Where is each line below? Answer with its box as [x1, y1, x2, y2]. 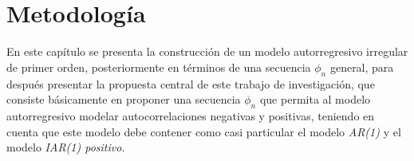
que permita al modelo [259, 91, 371, 108]
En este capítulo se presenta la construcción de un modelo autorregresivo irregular [6, 43, 408, 60]
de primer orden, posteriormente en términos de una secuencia [6, 58, 311, 75]
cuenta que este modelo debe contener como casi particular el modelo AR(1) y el [6, 123, 401, 139]
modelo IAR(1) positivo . [6, 139, 125, 155]
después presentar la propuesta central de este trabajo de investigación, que [6, 75, 375, 92]
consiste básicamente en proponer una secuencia [6, 91, 241, 108]
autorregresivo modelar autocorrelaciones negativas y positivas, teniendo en [6, 107, 375, 124]
